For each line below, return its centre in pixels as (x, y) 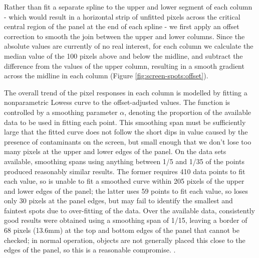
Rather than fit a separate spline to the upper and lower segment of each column (128, 7)
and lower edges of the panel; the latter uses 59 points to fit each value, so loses (126, 190)
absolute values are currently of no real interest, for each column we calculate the (129, 46)
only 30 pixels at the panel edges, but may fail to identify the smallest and (118, 201)
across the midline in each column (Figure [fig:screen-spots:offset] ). (106, 76)
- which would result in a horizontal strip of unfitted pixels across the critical (122, 16)
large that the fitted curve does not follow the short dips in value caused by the (126, 132)
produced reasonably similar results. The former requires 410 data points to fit (125, 171)
